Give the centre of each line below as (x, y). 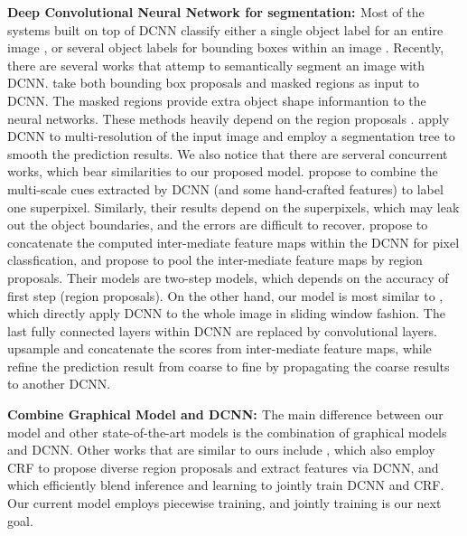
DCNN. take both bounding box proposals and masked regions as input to (214, 83)
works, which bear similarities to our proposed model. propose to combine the (223, 171)
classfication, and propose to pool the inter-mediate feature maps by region (215, 260)
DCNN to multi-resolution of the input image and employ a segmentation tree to (231, 136)
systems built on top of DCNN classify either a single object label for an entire (225, 29)
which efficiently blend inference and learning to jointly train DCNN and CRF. (226, 485)
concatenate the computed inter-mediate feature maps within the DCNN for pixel (233, 242)
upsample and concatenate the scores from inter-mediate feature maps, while (219, 348)
